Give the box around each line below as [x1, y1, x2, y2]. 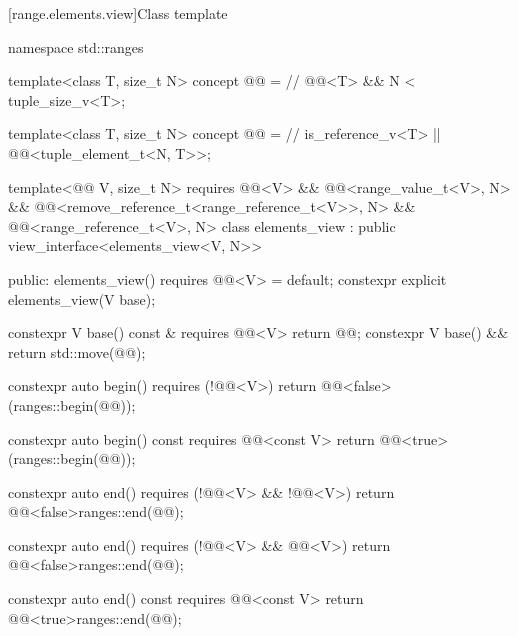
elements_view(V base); [8, 288, 156, 309]
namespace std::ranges [8, 36, 144, 57]
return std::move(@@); [8, 341, 146, 362]
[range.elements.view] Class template [8, 3, 228, 23]
